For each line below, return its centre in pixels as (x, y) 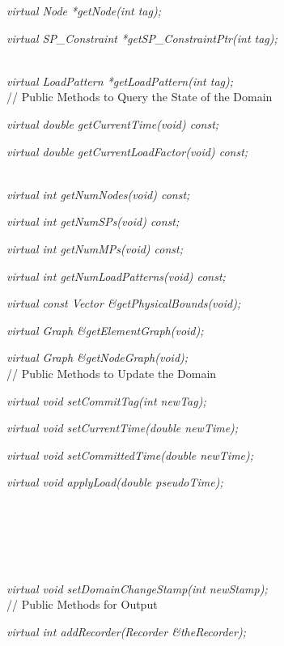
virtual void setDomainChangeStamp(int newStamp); (137, 588)
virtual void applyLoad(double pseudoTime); (115, 482)
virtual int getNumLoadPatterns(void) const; (116, 276)
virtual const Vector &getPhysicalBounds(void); (124, 303)
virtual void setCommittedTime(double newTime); (130, 455)
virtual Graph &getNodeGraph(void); (97, 357)
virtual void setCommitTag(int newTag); (106, 400)
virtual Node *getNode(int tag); (84, 11)
